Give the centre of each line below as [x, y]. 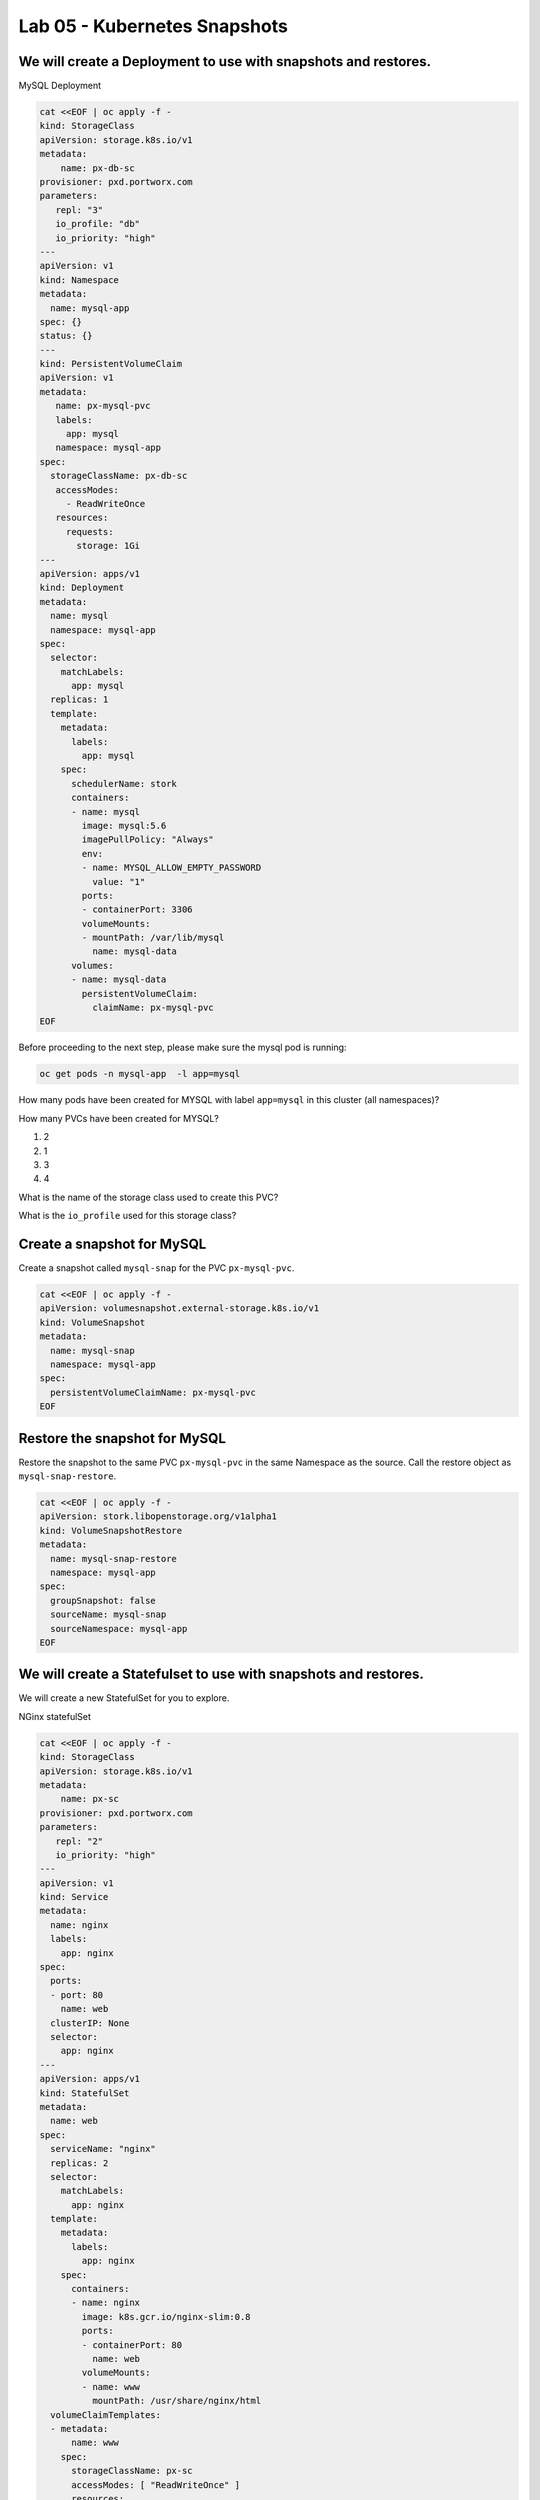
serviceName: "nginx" [103, 2149]
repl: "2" [79, 1841]
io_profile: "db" [97, 224]
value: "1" [118, 881]
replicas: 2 [79, 2163]
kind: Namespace [79, 279]
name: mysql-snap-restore [113, 1558]
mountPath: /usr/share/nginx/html [176, 2401]
